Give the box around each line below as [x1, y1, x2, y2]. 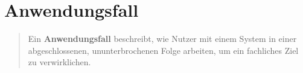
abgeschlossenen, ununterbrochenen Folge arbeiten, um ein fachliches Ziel [28, 44, 299, 56]
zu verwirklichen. [28, 56, 91, 68]
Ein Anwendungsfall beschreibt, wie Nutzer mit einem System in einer [28, 32, 297, 45]
